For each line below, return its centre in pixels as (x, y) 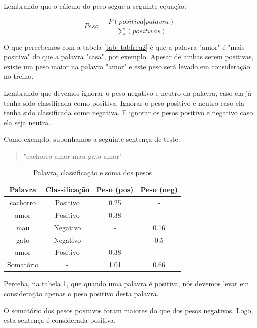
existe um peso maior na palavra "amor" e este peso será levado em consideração (127, 66)
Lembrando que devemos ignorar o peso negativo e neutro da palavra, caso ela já (128, 93)
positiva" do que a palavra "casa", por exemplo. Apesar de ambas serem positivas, (129, 57)
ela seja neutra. (27, 122)
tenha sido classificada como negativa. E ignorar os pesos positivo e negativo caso (128, 112)
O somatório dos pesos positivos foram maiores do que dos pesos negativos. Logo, (128, 310)
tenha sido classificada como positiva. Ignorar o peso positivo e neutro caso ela (124, 102)
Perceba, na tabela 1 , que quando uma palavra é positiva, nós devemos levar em (127, 283)
